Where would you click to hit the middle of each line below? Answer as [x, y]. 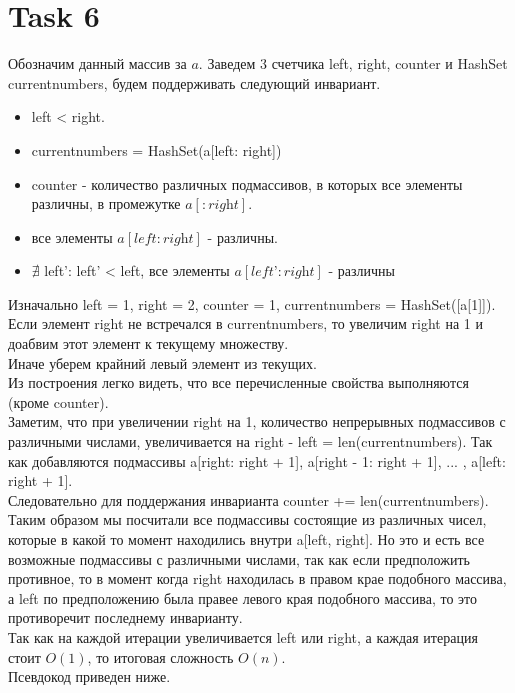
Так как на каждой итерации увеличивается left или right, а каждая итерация [243, 636]
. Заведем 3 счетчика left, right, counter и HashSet [353, 63]
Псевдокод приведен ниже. [89, 676]
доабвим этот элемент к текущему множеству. [148, 343]
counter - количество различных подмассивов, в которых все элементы [247, 183]
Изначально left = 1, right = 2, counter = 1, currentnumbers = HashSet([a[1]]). [252, 303]
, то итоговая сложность [160, 656]
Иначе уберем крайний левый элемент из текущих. [162, 362]
